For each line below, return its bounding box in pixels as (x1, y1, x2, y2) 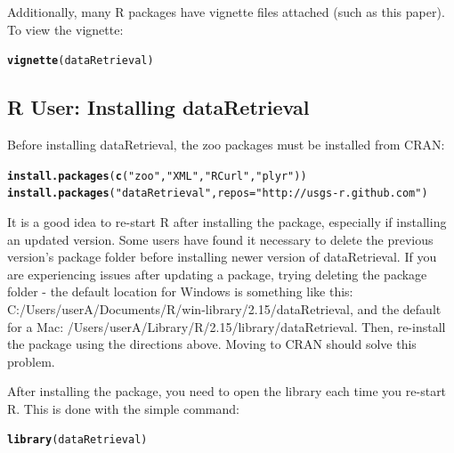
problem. (7, 352, 55, 370)
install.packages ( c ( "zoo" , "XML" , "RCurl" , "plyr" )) (7, 169, 307, 182)
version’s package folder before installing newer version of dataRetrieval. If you (7, 247, 437, 266)
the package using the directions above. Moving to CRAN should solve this (7, 335, 417, 353)
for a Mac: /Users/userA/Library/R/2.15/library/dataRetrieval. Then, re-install (7, 317, 446, 336)
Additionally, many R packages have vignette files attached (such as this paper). (7, 3, 445, 20)
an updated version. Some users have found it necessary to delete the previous (7, 230, 434, 248)
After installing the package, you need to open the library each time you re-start (7, 382, 447, 400)
